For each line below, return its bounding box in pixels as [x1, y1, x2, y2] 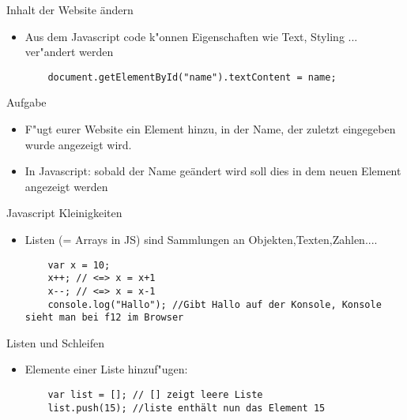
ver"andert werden [24, 43, 114, 60]
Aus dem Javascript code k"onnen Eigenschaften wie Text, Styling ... [24, 28, 358, 44]
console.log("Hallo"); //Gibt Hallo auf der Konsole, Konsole [47, 298, 382, 310]
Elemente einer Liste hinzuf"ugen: [24, 361, 188, 377]
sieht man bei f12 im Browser [24, 312, 184, 324]
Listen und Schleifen [6, 334, 104, 351]
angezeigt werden [24, 178, 108, 194]
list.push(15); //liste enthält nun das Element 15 [47, 402, 326, 414]
